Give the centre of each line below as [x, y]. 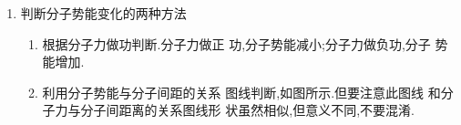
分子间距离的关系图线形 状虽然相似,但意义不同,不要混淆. [247, 110]
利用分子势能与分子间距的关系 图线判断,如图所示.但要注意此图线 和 [241, 92]
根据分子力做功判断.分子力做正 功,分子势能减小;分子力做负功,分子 [236, 43]
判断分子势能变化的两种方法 [103, 13]
